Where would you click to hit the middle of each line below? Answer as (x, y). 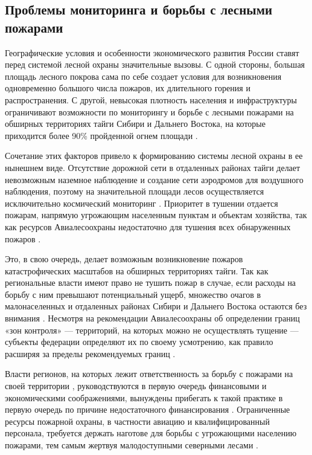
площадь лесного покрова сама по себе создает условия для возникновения (143, 76)
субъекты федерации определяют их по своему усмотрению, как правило (139, 342)
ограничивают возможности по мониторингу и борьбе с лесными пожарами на (149, 111)
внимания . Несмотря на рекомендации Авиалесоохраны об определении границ (152, 318)
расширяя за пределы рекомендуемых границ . (90, 353)
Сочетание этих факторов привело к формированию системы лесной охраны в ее (154, 156)
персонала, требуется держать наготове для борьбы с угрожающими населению (151, 433)
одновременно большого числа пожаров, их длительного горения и (128, 88)
